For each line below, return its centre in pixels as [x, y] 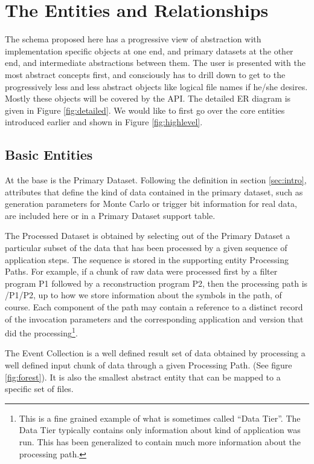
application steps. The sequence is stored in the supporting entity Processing [147, 259]
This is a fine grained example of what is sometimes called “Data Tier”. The [160, 418]
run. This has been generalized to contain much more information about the [160, 442]
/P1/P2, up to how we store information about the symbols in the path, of [143, 295]
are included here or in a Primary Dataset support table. [110, 215]
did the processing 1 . [41, 332]
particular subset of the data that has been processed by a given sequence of [146, 248]
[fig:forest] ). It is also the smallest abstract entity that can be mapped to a [143, 377]
